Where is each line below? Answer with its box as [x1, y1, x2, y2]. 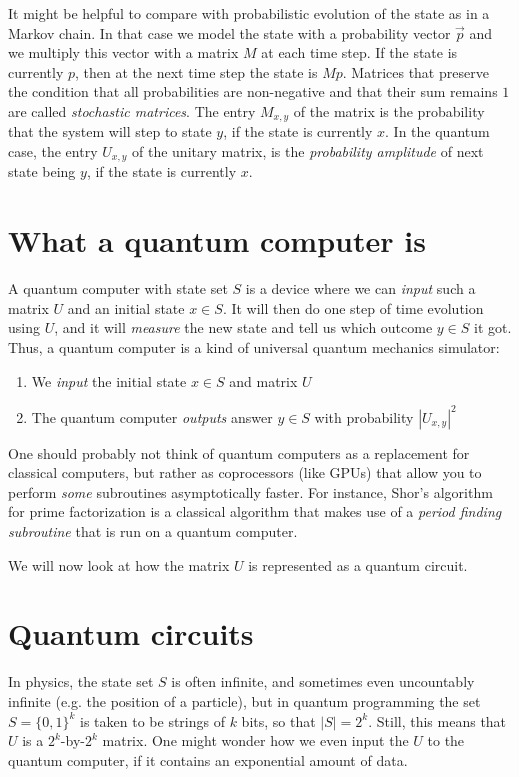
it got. [474, 317, 512, 338]
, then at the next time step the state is [75, 61, 318, 82]
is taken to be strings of [80, 710, 225, 731]
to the [427, 730, 465, 751]
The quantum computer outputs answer [31, 406, 273, 427]
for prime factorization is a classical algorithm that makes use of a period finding [8, 501, 502, 522]
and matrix [229, 370, 298, 391]
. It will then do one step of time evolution [222, 297, 484, 318]
